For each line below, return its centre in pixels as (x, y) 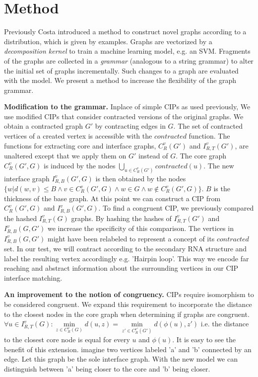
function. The (209, 136)
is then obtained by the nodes (141, 178)
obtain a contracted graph (44, 126)
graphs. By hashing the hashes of (121, 218)
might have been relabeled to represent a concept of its (131, 238)
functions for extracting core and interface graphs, (80, 145)
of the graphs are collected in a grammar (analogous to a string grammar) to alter (129, 60)
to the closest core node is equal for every (67, 339)
